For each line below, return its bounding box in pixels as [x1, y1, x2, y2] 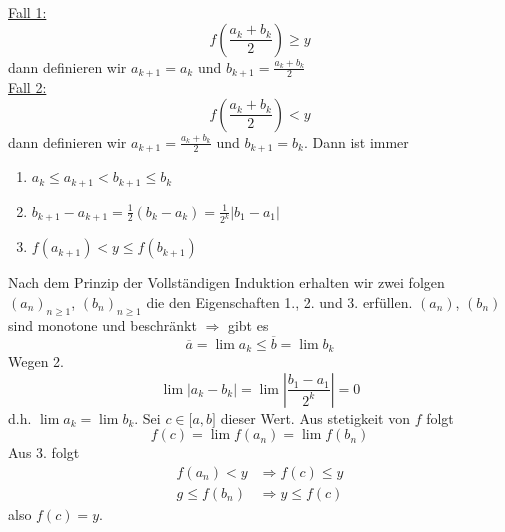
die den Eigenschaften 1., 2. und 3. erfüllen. [146, 292, 413, 313]
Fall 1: [8, 2, 47, 22]
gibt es [227, 314, 269, 335]
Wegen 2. [8, 351, 64, 372]
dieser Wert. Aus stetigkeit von [220, 407, 410, 428]
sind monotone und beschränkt [8, 314, 197, 335]
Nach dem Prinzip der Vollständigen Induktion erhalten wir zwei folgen [8, 272, 445, 293]
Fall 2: [8, 77, 47, 98]
